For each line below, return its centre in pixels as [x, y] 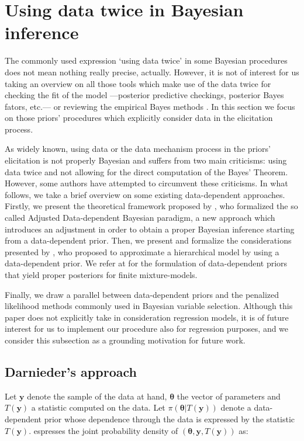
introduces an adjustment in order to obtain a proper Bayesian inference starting [150, 229]
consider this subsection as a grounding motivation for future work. [125, 340]
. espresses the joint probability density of [103, 430]
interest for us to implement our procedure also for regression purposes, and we [147, 329]
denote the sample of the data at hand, [97, 396]
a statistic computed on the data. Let [98, 407]
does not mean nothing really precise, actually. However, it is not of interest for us [152, 72]
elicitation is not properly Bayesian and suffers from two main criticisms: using [146, 160]
